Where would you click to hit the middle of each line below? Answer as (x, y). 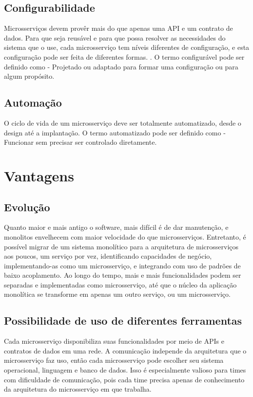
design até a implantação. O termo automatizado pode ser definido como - (115, 132)
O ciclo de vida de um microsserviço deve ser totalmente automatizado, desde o (123, 122)
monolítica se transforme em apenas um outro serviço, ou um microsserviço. (117, 294)
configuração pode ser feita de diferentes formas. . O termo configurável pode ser (124, 56)
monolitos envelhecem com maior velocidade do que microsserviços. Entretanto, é (125, 236)
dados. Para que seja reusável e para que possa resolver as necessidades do (115, 37)
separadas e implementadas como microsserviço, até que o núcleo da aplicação (120, 284)
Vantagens (39, 175)
